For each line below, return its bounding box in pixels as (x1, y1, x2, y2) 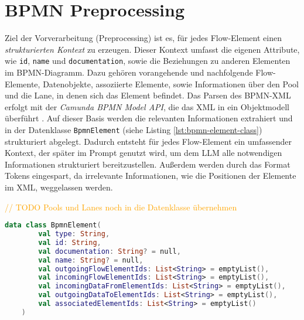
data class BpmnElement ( (5, 221, 101, 230)
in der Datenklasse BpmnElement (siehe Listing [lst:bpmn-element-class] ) (5, 123, 262, 135)
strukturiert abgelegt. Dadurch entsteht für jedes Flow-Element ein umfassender (5, 135, 292, 147)
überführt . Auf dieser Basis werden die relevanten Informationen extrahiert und (5, 112, 293, 124)
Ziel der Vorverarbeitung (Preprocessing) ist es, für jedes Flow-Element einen (5, 32, 282, 44)
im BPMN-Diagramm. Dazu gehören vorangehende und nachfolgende (5, 66, 253, 78)
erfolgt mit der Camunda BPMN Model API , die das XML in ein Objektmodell (5, 100, 289, 113)
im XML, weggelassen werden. (5, 181, 113, 193)
